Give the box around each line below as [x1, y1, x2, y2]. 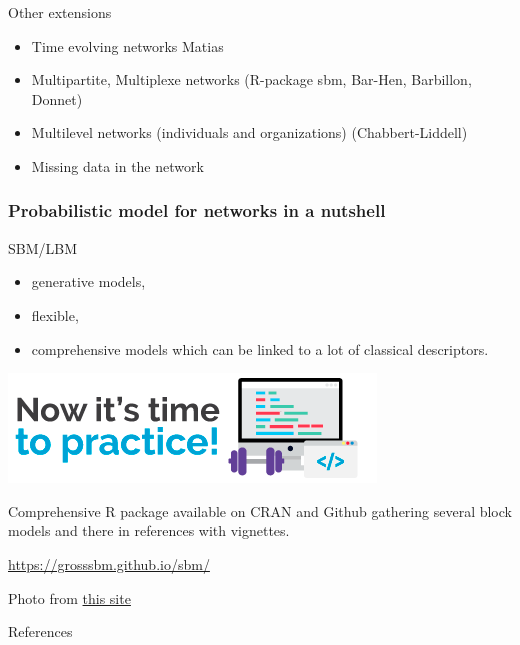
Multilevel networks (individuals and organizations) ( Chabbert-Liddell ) [31, 122, 468, 143]
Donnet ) [31, 88, 83, 109]
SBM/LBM [8, 237, 78, 258]
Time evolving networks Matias [31, 35, 224, 56]
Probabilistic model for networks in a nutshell [8, 198, 386, 223]
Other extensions [8, 2, 112, 22]
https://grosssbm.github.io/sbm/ [8, 553, 210, 574]
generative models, [31, 271, 146, 292]
